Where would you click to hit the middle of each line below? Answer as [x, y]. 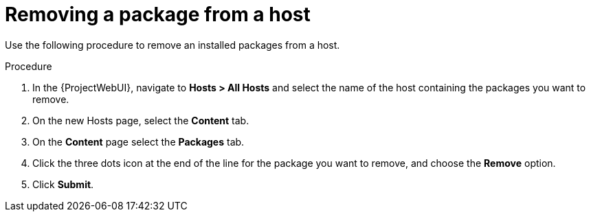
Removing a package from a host [158, 14]
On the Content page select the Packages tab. [138, 141]
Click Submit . [63, 184]
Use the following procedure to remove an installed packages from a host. [172, 45]
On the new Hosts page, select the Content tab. [141, 120]
